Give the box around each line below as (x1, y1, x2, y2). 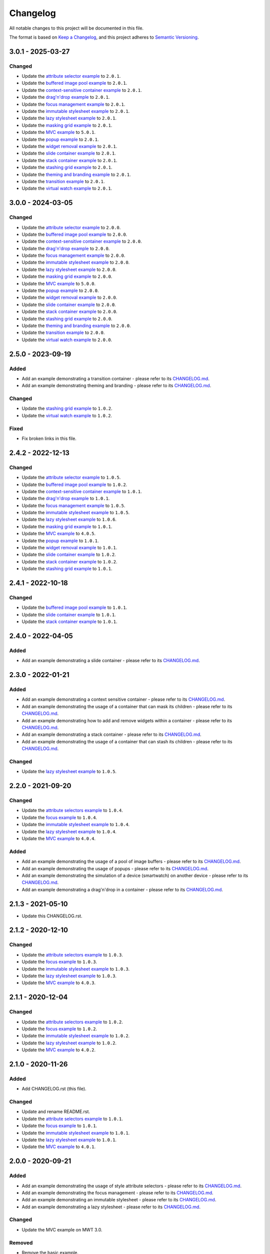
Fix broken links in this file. (21, 435, 77, 441)
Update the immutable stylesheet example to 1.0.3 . (21, 966, 130, 972)
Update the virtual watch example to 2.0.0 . (21, 337, 112, 343)
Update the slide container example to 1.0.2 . (21, 552, 116, 558)
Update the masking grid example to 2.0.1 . (21, 122, 112, 128)
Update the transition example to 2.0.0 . (21, 330, 105, 336)
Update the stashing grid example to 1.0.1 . (21, 566, 112, 572)
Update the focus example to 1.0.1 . (21, 1123, 97, 1129)
